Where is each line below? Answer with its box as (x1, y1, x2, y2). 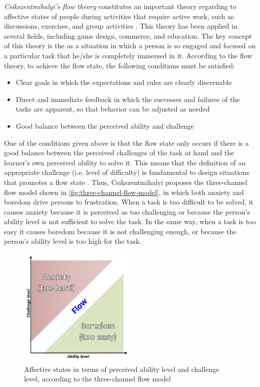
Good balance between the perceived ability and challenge (16, 120, 194, 131)
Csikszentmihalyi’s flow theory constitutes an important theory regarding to (4, 1, 236, 11)
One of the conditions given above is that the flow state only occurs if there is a (4, 137, 249, 148)
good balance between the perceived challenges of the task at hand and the (4, 147, 234, 158)
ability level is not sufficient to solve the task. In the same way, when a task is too (4, 216, 256, 227)
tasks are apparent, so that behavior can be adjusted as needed (16, 104, 210, 114)
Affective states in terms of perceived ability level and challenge (24, 363, 219, 374)
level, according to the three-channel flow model (24, 373, 171, 384)
